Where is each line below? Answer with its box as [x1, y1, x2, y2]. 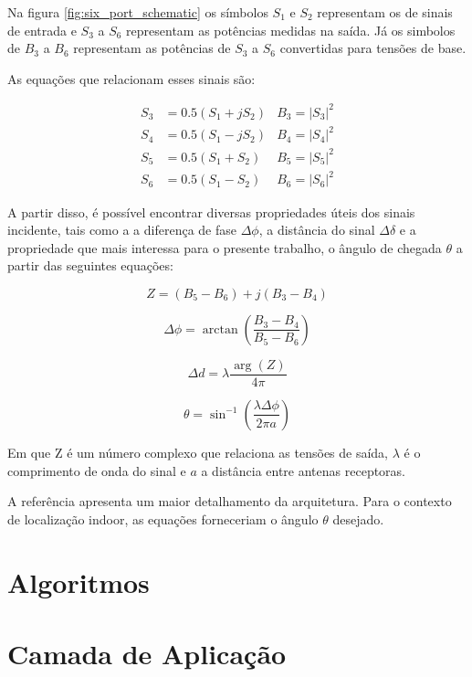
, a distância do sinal [258, 220, 375, 239]
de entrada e [7, 20, 77, 39]
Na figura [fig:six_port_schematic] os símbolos [7, 3, 268, 21]
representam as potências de [73, 38, 231, 58]
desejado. [332, 509, 384, 528]
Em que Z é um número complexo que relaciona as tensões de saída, [7, 442, 389, 461]
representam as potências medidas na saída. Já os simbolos [126, 20, 456, 39]
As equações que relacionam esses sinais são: [7, 69, 256, 88]
